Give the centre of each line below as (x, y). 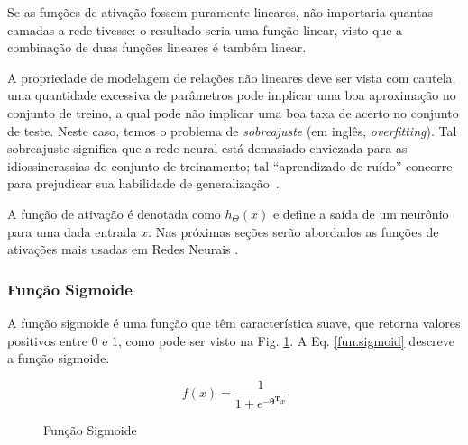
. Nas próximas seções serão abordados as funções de (294, 231)
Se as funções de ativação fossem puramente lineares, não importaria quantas (220, 12)
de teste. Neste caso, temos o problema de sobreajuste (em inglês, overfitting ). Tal (232, 130)
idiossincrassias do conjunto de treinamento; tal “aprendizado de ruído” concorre (230, 165)
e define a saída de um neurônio (361, 213)
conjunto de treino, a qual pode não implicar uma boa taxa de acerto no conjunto (233, 112)
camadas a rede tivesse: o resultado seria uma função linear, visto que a (205, 29)
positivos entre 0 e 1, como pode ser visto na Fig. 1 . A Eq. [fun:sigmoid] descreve (231, 340)
